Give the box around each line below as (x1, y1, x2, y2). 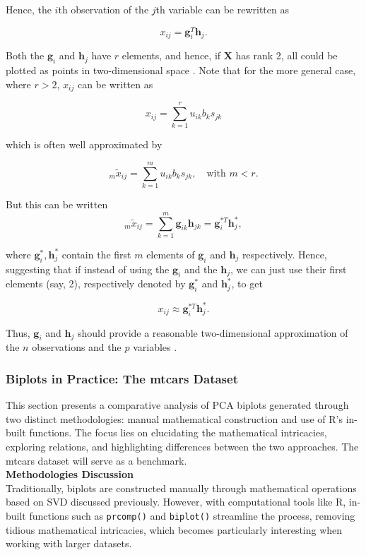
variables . (133, 340, 177, 354)
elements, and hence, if (122, 48, 221, 63)
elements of (146, 246, 195, 261)
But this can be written (6, 197, 108, 212)
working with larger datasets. (6, 536, 132, 551)
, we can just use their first (230, 261, 347, 276)
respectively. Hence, (242, 246, 327, 261)
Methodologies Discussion (6, 467, 134, 482)
